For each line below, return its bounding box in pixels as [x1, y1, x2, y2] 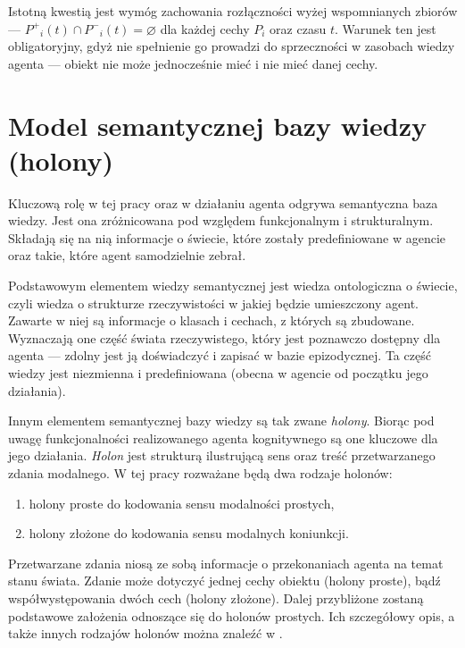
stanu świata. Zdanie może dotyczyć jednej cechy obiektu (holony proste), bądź [8, 571, 441, 590]
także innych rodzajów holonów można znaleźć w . [8, 624, 283, 643]
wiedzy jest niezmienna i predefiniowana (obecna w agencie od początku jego [8, 364, 428, 383]
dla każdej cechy [160, 19, 250, 38]
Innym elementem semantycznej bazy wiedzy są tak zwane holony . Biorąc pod [8, 411, 435, 430]
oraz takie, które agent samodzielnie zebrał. [8, 246, 246, 265]
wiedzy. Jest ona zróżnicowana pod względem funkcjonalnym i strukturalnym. [8, 211, 434, 230]
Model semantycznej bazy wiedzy [8, 106, 427, 143]
